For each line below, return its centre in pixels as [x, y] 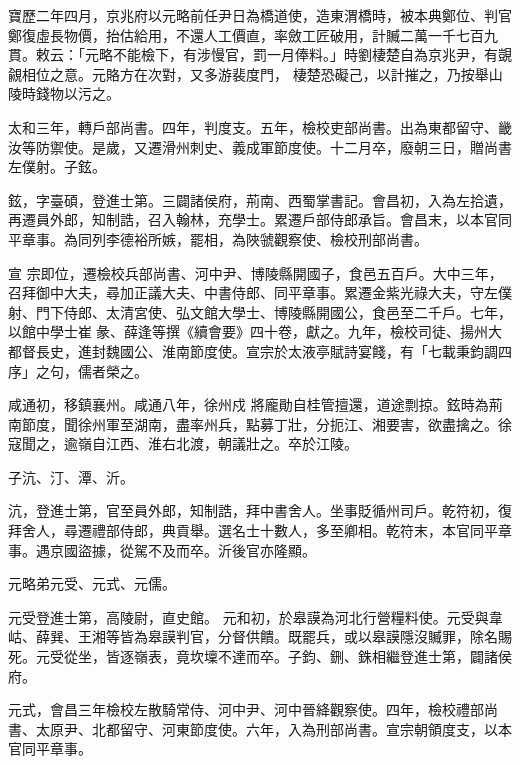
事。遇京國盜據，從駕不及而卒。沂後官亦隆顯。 [162, 549]
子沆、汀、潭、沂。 [71, 476]
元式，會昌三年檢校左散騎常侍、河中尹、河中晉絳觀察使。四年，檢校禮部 [246, 709]
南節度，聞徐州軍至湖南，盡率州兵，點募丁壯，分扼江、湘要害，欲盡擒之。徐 [260, 423]
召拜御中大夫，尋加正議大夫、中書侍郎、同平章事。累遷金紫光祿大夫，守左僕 [260, 292]
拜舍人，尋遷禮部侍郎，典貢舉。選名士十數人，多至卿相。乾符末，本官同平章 [260, 530]
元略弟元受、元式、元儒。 [92, 583]
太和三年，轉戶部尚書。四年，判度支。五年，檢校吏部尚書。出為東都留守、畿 [260, 126]
